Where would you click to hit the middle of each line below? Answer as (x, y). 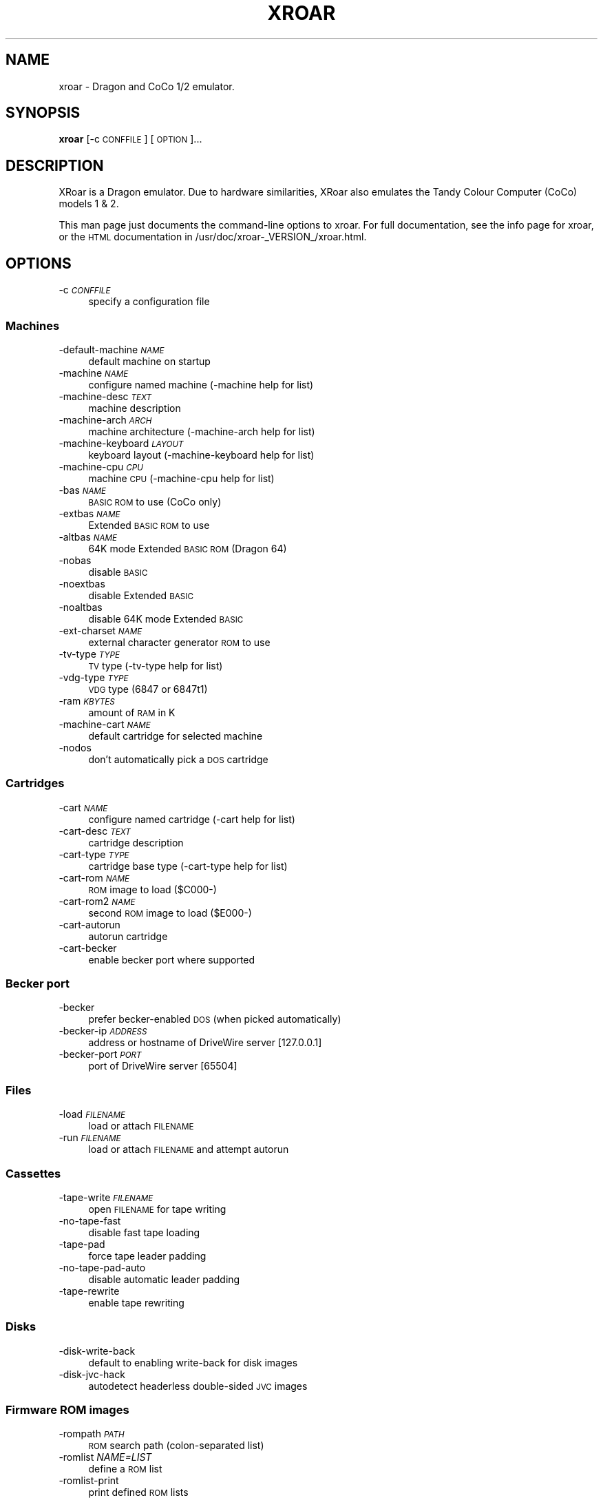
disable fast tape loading (144, 1232)
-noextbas (82, 583)
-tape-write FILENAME (106, 1197)
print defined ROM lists (138, 1492)
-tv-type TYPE (89, 654)
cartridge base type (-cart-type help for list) (188, 866)
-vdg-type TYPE (94, 677)
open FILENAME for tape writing (157, 1209)
